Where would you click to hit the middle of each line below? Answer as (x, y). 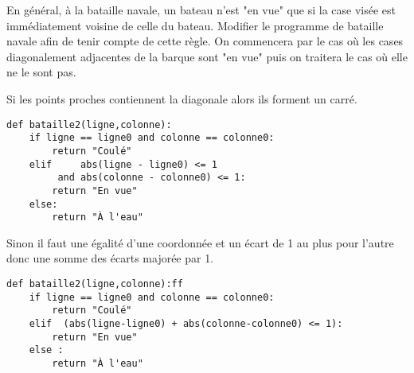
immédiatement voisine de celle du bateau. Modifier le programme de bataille (195, 25)
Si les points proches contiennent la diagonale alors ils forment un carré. (182, 98)
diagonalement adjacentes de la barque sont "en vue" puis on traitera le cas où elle (207, 56)
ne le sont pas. (41, 72)
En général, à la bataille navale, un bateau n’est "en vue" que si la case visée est (201, 10)
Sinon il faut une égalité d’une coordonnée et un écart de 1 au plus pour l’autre (200, 242)
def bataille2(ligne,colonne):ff (95, 284)
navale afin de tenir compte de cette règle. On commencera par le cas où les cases (205, 41)
